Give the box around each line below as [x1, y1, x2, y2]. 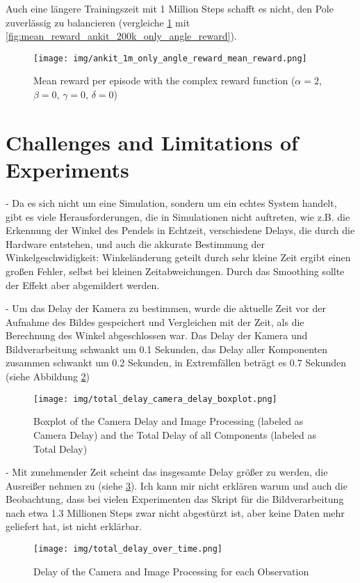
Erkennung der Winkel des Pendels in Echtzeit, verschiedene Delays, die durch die [6, 223, 355, 238]
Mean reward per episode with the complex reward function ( [33, 73, 295, 88]
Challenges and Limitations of [6, 127, 298, 156]
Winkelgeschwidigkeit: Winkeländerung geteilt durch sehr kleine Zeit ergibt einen [6, 250, 351, 265]
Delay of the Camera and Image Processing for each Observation [33, 563, 309, 578]
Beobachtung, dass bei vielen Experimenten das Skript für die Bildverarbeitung [6, 492, 344, 506]
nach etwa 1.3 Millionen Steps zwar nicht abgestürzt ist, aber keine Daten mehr [6, 505, 345, 520]
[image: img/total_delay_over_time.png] [33, 544, 223, 554]
